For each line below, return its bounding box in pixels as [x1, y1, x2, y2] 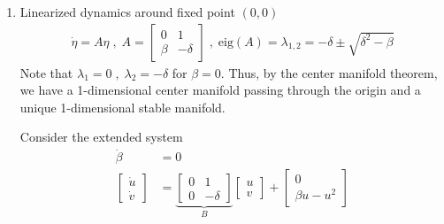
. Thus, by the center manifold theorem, [220, 63, 438, 81]
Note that [19, 63, 73, 81]
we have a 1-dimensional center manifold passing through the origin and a [19, 81, 421, 99]
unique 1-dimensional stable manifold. [19, 97, 226, 116]
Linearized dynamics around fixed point [19, 3, 235, 20]
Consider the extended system [19, 127, 183, 146]
